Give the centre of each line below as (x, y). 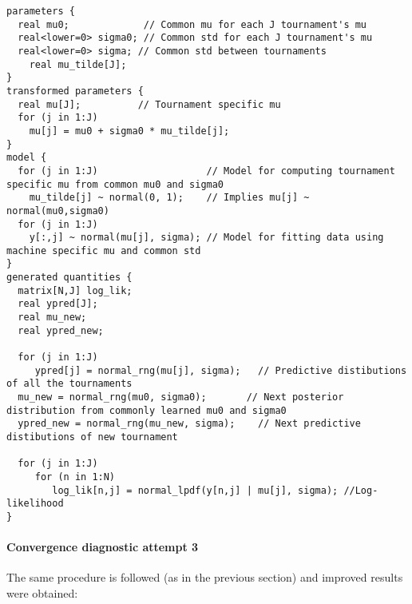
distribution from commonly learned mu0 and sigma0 (147, 410)
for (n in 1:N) (75, 477)
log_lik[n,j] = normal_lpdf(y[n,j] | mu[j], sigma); (195, 490)
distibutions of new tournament (92, 437)
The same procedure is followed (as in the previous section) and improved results (205, 577)
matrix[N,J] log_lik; (75, 290)
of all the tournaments (69, 384)
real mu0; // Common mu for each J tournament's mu (192, 24)
